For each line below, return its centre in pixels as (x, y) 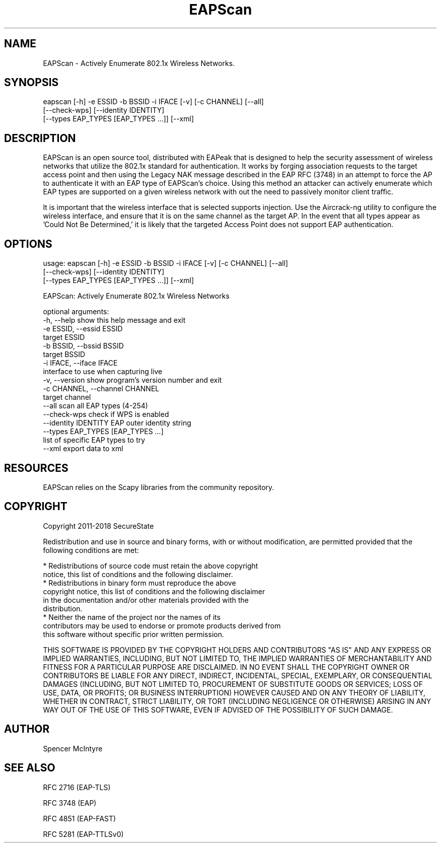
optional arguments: (76, 312)
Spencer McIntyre (73, 748)
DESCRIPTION (40, 138)
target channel (67, 397)
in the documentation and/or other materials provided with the (146, 600)
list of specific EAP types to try (94, 440)
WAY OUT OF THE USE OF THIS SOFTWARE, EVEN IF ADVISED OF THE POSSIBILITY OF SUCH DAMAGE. (218, 710)
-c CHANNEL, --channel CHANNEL (101, 389)
